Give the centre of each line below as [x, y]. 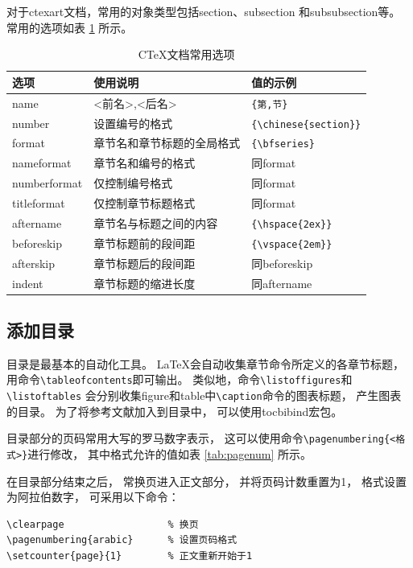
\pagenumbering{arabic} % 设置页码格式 [122, 540]
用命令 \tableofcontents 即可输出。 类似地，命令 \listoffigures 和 [180, 379]
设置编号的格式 [133, 123]
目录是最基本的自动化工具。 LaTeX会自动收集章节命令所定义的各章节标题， [206, 363]
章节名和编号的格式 [145, 163]
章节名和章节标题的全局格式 [167, 143]
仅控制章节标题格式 [145, 203]
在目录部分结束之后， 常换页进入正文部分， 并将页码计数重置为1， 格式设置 [206, 481]
